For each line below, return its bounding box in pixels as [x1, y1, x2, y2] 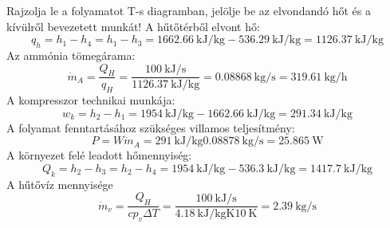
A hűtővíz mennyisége [6, 175, 113, 192]
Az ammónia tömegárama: [6, 46, 136, 63]
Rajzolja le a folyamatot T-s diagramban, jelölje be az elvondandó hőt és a [6, 2, 371, 18]
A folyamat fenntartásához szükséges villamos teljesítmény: [6, 119, 295, 136]
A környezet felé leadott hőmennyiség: [6, 147, 192, 163]
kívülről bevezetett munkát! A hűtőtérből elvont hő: [6, 18, 260, 34]
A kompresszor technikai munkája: [6, 92, 175, 108]
